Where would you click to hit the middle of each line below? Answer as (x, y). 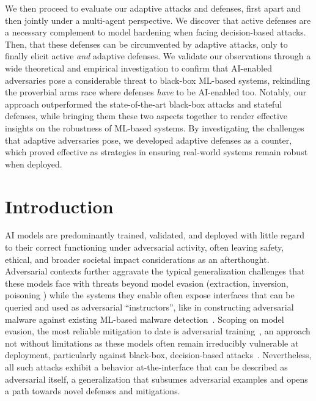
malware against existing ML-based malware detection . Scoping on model (145, 319)
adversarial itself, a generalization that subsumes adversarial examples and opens (156, 379)
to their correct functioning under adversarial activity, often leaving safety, (145, 247)
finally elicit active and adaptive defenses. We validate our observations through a (158, 56)
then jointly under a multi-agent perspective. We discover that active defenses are (158, 20)
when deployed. (34, 164)
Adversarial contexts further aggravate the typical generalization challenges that (155, 271)
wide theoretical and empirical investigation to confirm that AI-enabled (138, 68)
